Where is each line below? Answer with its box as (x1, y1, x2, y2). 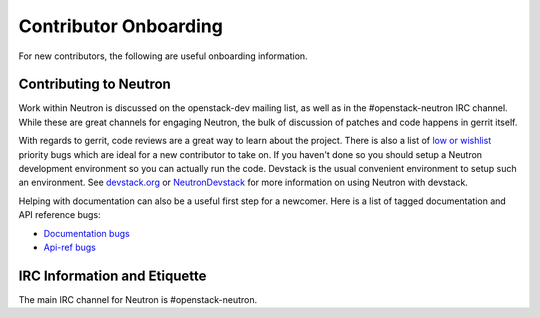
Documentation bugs (43, 227, 130, 239)
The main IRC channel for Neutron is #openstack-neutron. (18, 293, 258, 305)
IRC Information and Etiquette (18, 267, 207, 284)
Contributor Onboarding (18, 15, 224, 37)
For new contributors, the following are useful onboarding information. (18, 50, 309, 62)
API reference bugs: (18, 209, 101, 221)
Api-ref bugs (43, 241, 97, 253)
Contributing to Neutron (18, 76, 172, 93)
